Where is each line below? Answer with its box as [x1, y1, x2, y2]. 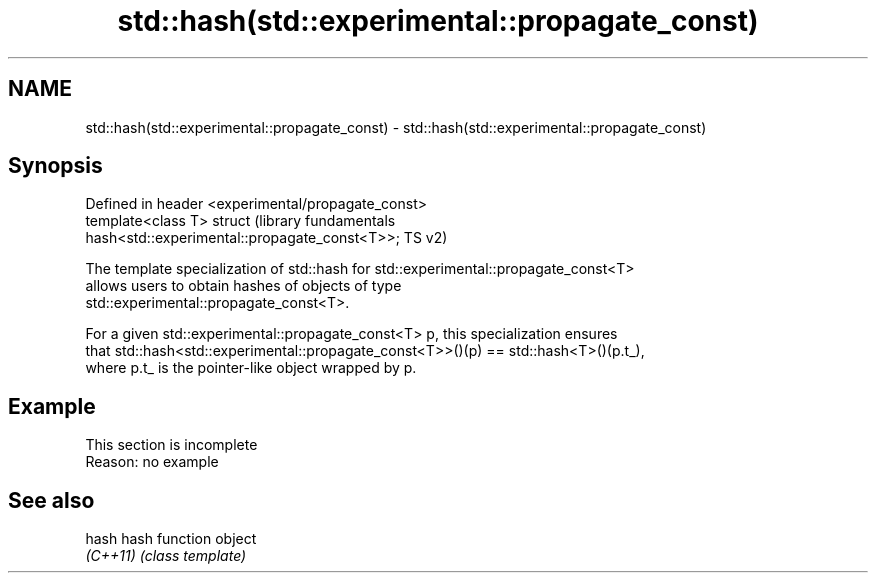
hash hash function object [85, 530, 257, 548]
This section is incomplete [85, 436, 258, 454]
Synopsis [8, 153, 103, 179]
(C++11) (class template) [85, 547, 247, 565]
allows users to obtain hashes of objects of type [85, 277, 402, 295]
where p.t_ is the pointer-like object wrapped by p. [85, 359, 417, 377]
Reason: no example [85, 453, 219, 471]
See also [8, 487, 95, 513]
